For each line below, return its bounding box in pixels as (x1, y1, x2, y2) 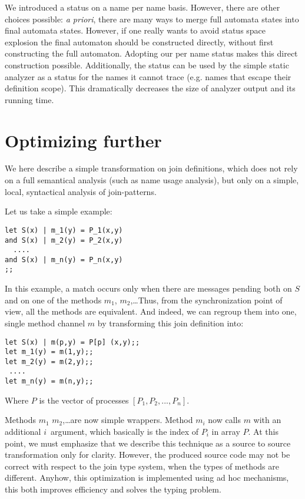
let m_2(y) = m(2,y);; (5, 357, 94, 366)
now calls (208, 414, 241, 426)
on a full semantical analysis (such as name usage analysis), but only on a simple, (5, 174, 299, 186)
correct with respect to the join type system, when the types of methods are (5, 460, 279, 472)
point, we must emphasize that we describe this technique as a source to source (5, 437, 291, 449)
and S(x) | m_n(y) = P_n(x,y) (5, 255, 123, 264)
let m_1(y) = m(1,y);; (5, 348, 94, 356)
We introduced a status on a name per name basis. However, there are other (5, 1, 280, 13)
